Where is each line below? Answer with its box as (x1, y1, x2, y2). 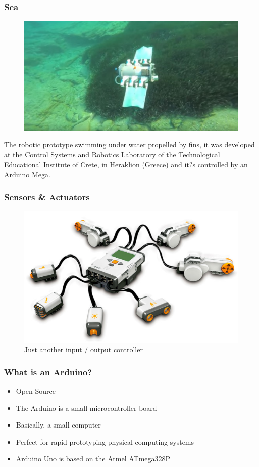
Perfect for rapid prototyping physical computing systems (16, 436, 194, 447)
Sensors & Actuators (4, 190, 90, 203)
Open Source (16, 385, 56, 396)
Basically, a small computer (16, 419, 101, 430)
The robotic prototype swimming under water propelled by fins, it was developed (4, 139, 255, 150)
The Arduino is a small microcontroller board (16, 402, 157, 413)
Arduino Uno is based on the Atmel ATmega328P (16, 453, 171, 464)
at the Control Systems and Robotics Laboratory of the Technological (4, 149, 220, 159)
